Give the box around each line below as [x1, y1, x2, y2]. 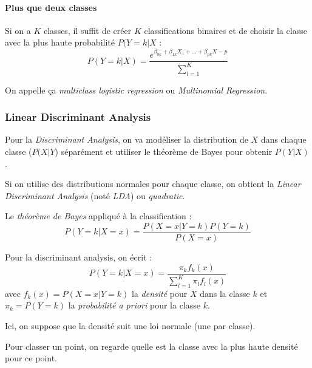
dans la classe [200, 287, 250, 299]
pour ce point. [5, 352, 58, 364]
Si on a [5, 24, 31, 36]
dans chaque [260, 133, 307, 146]
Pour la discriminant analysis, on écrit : [5, 251, 152, 264]
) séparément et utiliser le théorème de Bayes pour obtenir [55, 145, 273, 158]
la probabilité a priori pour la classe [68, 299, 200, 312]
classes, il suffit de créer [44, 24, 132, 36]
